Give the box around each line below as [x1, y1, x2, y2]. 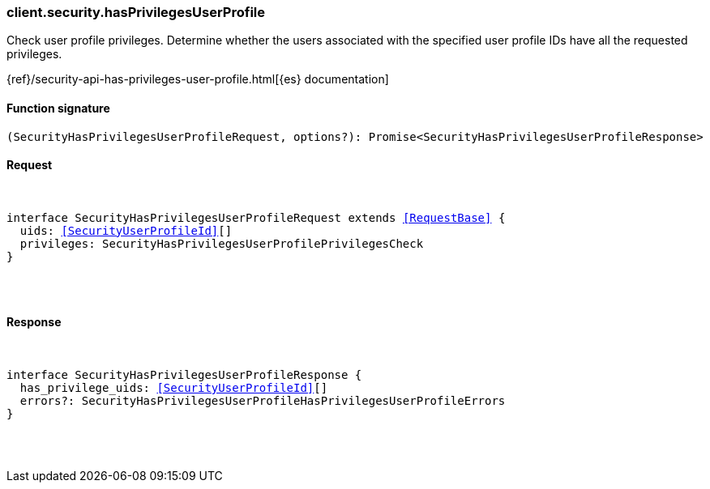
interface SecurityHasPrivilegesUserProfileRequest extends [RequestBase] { [6, 210, 506, 224]
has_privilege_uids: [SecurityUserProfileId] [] [19, 381, 328, 395]
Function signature [6, 100, 110, 115]
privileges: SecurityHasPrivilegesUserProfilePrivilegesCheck [19, 236, 424, 250]
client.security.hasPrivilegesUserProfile [6, 4, 266, 20]
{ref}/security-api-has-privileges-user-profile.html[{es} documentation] [6, 72, 389, 87]
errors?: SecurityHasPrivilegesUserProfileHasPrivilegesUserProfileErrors [19, 394, 506, 408]
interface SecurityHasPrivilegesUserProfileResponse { [6, 368, 362, 382]
